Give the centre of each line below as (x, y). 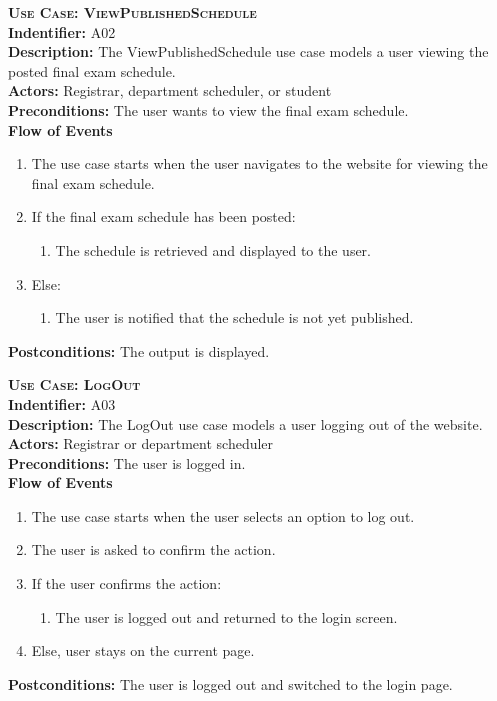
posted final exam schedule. (92, 70)
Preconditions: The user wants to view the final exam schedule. (208, 109)
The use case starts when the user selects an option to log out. (223, 515)
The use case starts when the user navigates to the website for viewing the (259, 163)
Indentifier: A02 (62, 31)
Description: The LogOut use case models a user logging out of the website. (245, 423)
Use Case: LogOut (74, 384)
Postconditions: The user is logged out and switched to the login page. (230, 683)
